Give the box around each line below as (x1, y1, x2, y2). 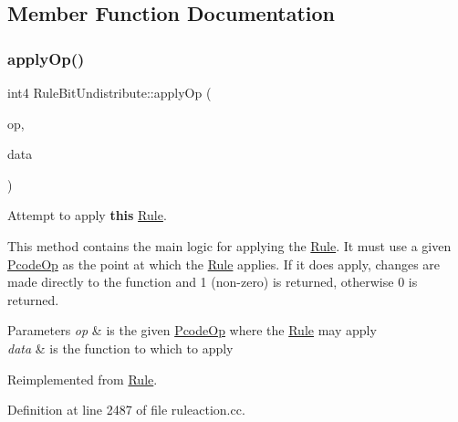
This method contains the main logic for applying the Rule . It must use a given (7, 236, 452, 255)
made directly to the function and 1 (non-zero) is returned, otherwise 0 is (7, 272, 418, 291)
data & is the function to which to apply (7, 338, 234, 357)
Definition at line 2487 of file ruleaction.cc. (7, 400, 245, 419)
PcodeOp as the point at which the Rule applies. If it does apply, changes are (7, 254, 441, 273)
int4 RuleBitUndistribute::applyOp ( (7, 83, 212, 101)
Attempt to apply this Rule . (7, 206, 167, 225)
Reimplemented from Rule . (7, 369, 158, 388)
